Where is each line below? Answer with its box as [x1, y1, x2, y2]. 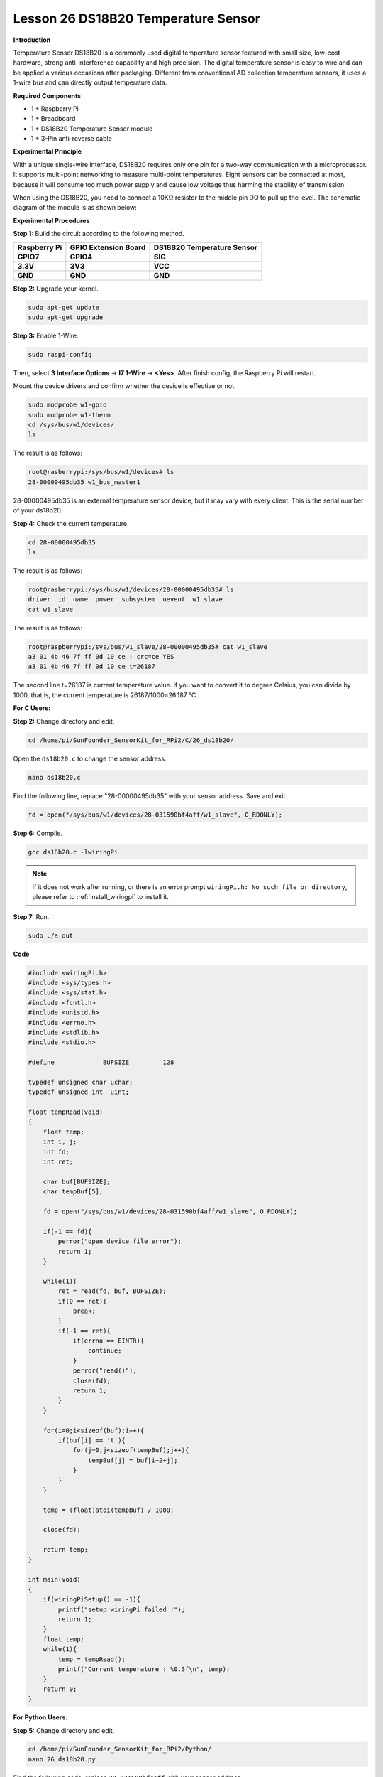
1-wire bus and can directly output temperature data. [13, 78, 167, 87]
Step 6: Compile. [13, 829, 63, 837]
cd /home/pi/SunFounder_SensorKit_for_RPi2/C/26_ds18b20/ [28, 736, 234, 744]
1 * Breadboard [30, 114, 76, 123]
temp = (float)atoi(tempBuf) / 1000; [43, 1505, 174, 1514]
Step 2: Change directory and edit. [13, 716, 115, 725]
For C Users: [13, 704, 51, 712]
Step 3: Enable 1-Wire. [13, 331, 79, 340]
